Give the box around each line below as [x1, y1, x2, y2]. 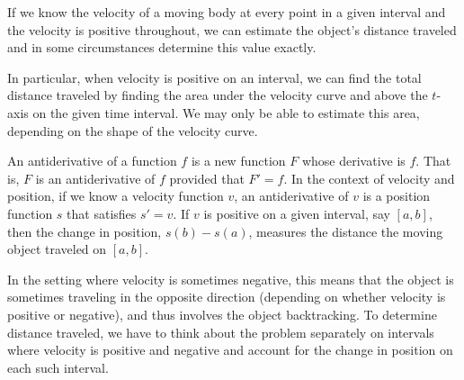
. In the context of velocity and [283, 168, 455, 187]
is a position [362, 186, 431, 205]
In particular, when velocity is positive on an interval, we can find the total [7, 68, 422, 86]
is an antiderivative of [35, 168, 156, 187]
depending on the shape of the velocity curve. [7, 121, 258, 140]
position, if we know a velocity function [7, 186, 224, 205]
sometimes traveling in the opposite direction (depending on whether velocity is [7, 287, 446, 306]
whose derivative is [301, 151, 406, 170]
